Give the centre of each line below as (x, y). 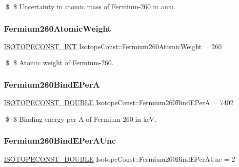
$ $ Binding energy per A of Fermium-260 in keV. (81, 119)
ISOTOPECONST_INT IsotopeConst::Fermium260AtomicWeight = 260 (113, 46)
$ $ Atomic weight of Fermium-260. (60, 63)
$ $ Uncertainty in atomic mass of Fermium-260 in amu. (91, 6)
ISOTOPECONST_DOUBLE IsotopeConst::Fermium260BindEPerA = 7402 (119, 102)
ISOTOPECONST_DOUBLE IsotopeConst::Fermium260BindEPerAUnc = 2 (119, 158)
